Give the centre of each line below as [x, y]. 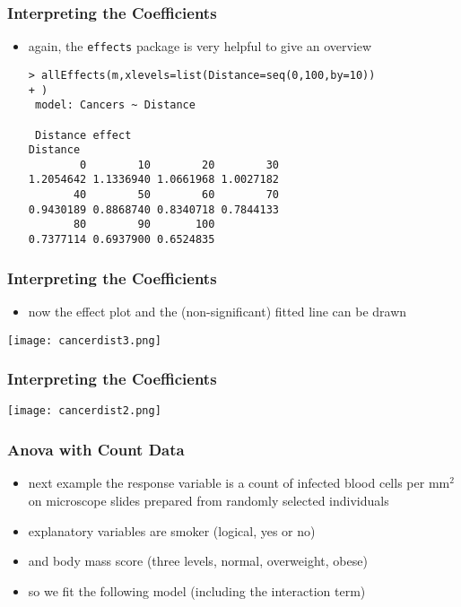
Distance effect [83, 135]
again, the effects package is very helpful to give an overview [200, 46]
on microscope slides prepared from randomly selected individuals [209, 500]
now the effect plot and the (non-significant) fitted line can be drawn [217, 311]
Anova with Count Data [96, 450]
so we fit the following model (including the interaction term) [197, 590]
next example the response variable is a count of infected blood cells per [226, 483]
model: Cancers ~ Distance [115, 105]
